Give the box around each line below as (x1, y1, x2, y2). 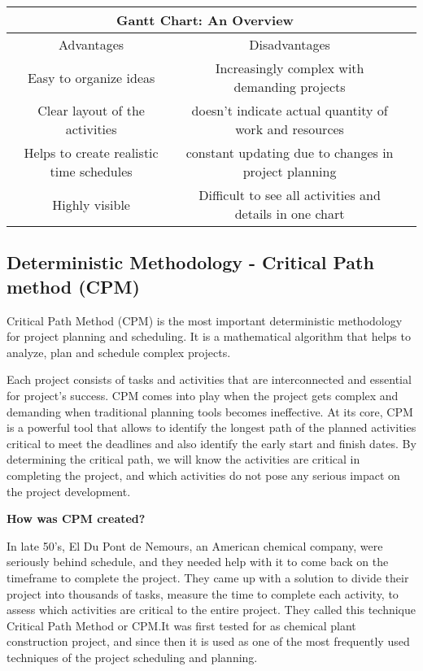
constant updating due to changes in (185, 143, 394, 162)
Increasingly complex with (215, 59, 364, 77)
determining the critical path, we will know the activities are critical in (7, 451, 360, 468)
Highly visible (52, 194, 130, 214)
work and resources (235, 120, 344, 138)
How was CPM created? (7, 510, 146, 527)
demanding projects (233, 77, 346, 96)
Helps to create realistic (24, 143, 159, 162)
